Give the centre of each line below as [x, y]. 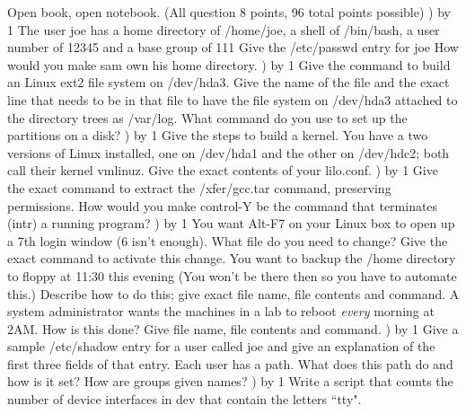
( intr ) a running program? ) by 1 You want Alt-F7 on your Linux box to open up [231, 223]
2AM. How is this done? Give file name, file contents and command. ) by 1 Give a [233, 328]
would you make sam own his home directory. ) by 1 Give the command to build [229, 64]
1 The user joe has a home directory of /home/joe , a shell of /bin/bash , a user [224, 29]
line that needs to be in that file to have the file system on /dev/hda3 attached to [233, 99]
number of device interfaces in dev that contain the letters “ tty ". [185, 399]
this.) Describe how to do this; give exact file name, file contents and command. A [233, 293]
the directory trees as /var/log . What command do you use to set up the [207, 117]
